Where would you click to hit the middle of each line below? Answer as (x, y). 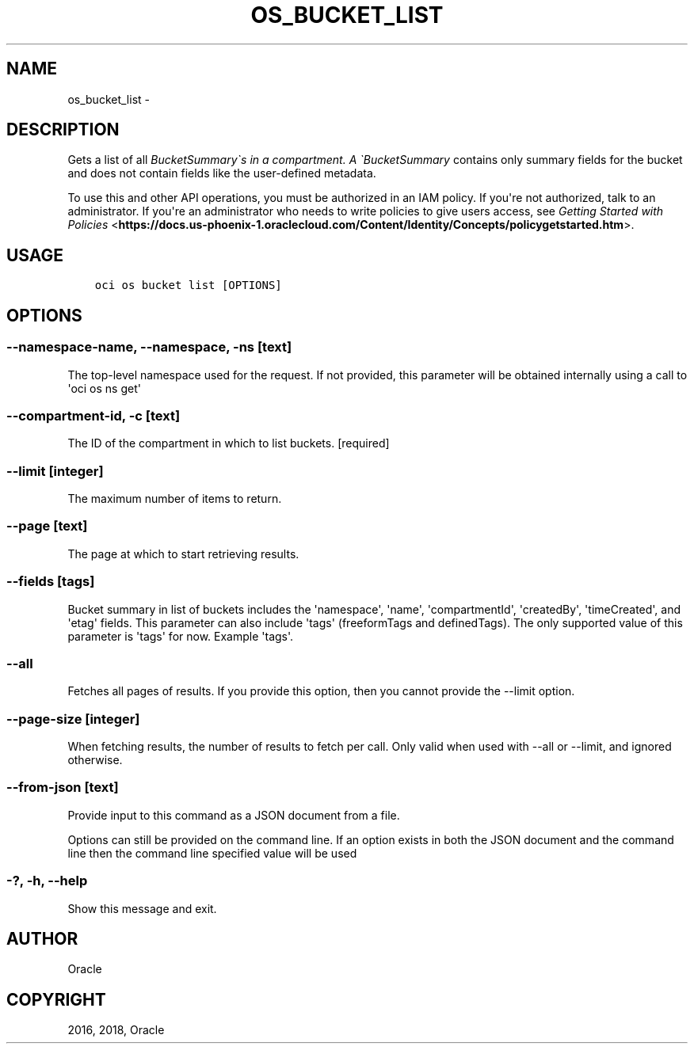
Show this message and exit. (142, 908)
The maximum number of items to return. (175, 498)
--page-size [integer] (73, 719)
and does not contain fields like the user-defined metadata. (222, 173)
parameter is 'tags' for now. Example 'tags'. (181, 636)
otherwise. (95, 760)
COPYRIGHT (56, 999)
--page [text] (47, 526)
